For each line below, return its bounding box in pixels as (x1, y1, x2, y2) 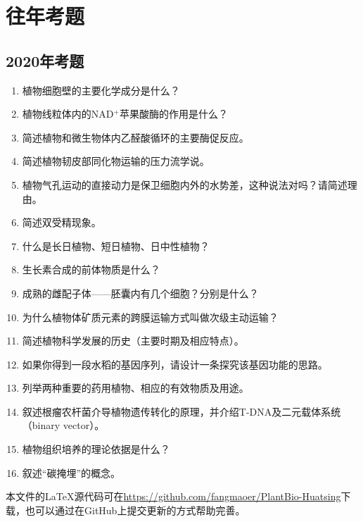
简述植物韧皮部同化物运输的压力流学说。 (22, 154, 210, 168)
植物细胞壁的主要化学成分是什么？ (22, 82, 180, 97)
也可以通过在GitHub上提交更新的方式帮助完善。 (25, 502, 246, 517)
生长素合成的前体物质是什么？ (22, 262, 160, 277)
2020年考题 (6, 49, 84, 71)
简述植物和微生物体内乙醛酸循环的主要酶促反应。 (22, 130, 249, 144)
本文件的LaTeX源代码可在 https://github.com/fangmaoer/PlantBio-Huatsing (6, 489, 341, 504)
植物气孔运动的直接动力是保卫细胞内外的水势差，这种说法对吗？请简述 (22, 177, 348, 192)
